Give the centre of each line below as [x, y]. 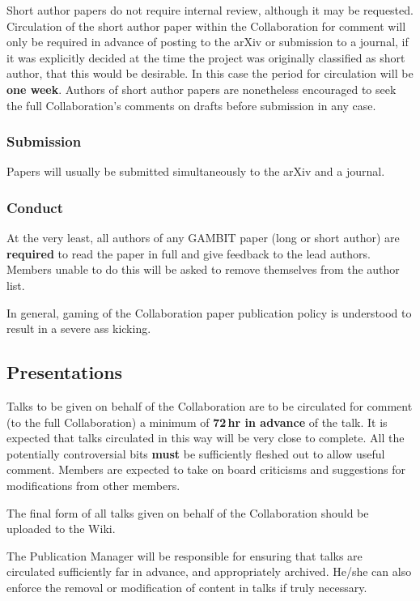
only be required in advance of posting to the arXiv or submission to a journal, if [208, 42]
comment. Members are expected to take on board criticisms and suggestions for [206, 469]
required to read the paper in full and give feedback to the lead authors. [189, 253]
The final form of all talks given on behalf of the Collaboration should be [188, 512]
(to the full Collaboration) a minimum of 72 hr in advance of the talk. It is [197, 422]
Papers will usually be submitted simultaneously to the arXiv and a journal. [196, 171]
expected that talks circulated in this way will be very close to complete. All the [206, 438]
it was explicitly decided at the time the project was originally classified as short [206, 57]
